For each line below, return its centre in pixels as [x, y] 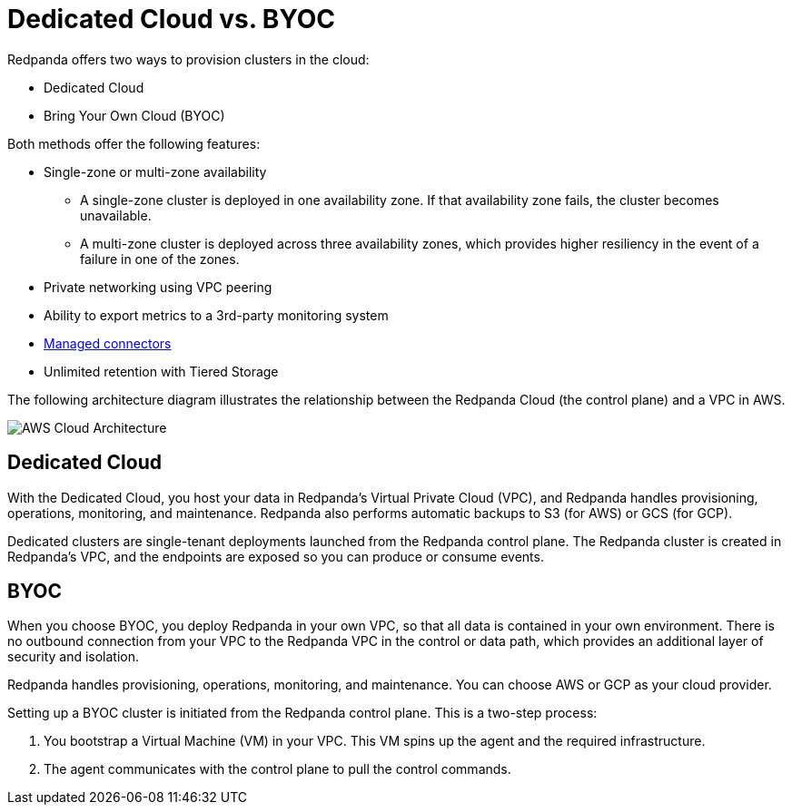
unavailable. [116, 215]
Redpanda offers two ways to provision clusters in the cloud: [188, 59]
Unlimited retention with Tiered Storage [161, 371]
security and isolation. [74, 657]
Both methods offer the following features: [134, 143]
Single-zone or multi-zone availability [155, 171]
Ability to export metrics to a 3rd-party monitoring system [216, 315]
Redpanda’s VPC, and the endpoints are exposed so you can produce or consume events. [276, 556]
